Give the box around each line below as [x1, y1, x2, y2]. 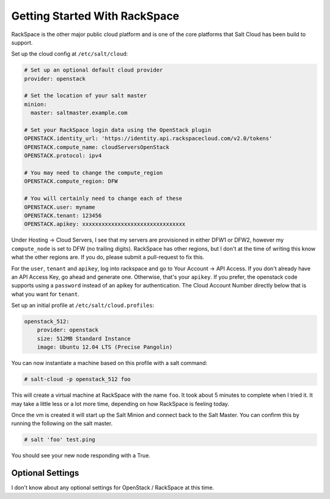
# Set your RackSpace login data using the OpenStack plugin [24, 127, 211, 134]
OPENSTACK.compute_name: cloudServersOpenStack [24, 144, 169, 150]
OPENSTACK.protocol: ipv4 [24, 152, 102, 159]
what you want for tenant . [11, 290, 79, 298]
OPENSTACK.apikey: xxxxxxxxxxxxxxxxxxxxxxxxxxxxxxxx [24, 221, 186, 227]
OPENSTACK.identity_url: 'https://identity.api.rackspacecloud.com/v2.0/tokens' [24, 135, 273, 142]
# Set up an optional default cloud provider [24, 67, 163, 73]
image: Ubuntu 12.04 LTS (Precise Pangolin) [37, 344, 173, 351]
